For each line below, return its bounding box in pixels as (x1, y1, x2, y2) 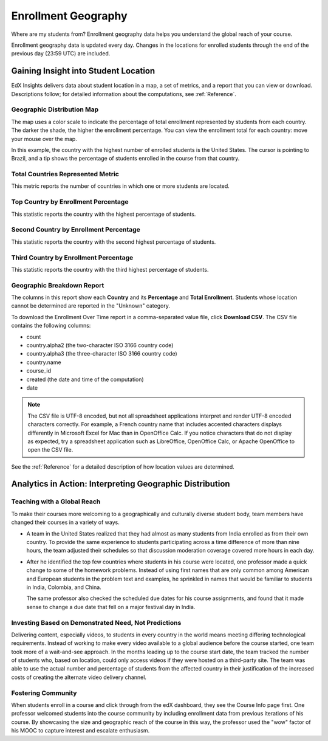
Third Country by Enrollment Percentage (11, 253, 134, 261)
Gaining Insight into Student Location (11, 66, 155, 76)
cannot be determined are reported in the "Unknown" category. (11, 302, 170, 309)
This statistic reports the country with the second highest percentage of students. (11, 238, 216, 246)
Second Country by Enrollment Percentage (11, 226, 141, 234)
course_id (26, 367, 52, 374)
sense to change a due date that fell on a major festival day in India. (26, 603, 196, 610)
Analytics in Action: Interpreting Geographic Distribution (11, 479, 230, 489)
